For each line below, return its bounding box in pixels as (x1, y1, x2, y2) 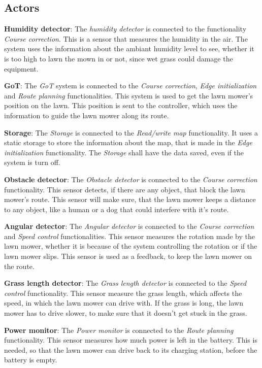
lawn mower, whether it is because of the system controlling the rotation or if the (4, 241, 257, 251)
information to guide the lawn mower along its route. (4, 110, 169, 120)
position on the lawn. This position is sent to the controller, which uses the (4, 100, 238, 111)
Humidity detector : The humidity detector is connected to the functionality (4, 23, 247, 34)
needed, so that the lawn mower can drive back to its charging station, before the (4, 344, 257, 355)
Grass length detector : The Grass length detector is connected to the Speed (4, 278, 247, 288)
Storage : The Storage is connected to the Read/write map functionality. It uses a (4, 127, 258, 138)
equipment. (4, 63, 39, 74)
